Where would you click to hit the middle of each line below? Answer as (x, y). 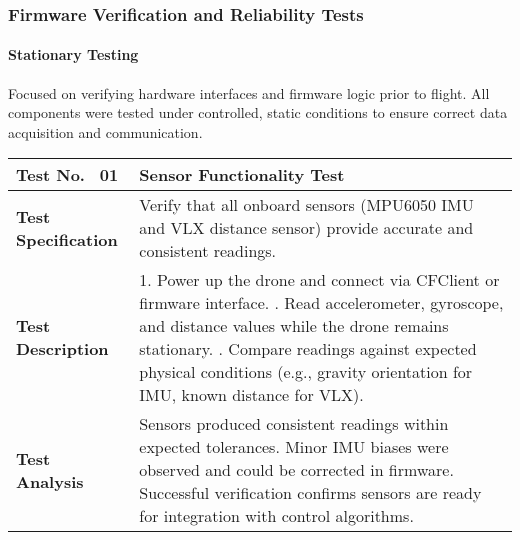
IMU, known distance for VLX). (251, 395)
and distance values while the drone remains (294, 326)
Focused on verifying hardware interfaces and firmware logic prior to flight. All (249, 92)
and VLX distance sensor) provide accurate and (306, 228)
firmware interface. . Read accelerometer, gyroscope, (321, 303)
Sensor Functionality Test (242, 175)
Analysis (50, 481)
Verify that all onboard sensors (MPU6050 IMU (306, 205)
